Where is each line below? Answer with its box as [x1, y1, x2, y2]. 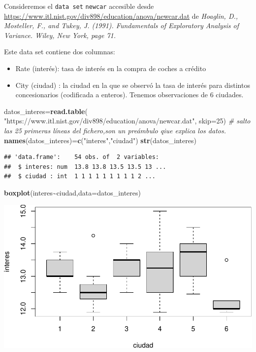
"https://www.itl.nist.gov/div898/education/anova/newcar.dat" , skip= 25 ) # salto [4, 116, 251, 126]
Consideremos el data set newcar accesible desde [4, 1, 154, 11]
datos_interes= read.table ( [4, 106, 88, 116]
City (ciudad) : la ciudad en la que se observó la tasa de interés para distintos [15, 79, 250, 90]
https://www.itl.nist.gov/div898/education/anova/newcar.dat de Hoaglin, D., [4, 10, 238, 21]
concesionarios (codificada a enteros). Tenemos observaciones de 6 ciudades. [15, 89, 244, 100]
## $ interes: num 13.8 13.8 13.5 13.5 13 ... [4, 163, 166, 170]
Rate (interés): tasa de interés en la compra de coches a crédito [15, 63, 206, 74]
